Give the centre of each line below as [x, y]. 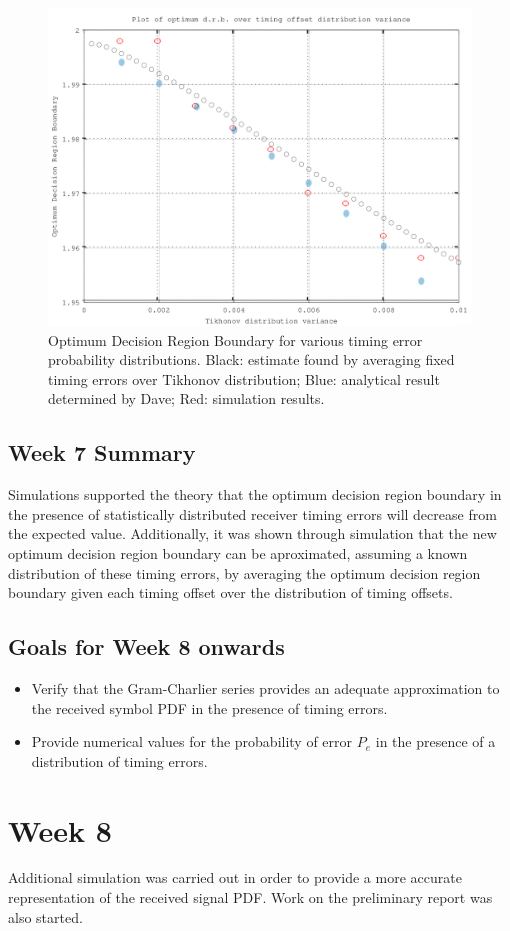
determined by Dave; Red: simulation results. [186, 398]
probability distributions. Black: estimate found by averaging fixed [251, 359]
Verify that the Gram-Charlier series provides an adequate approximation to [265, 687]
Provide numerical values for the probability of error [192, 741]
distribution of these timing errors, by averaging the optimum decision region [244, 572]
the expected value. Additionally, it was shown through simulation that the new [252, 533]
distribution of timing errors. [119, 760]
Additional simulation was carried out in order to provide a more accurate [235, 877]
